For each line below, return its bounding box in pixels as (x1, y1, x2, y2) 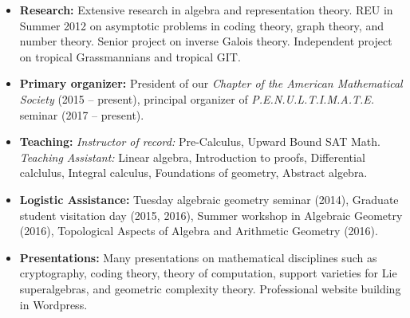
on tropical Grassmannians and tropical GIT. (19, 48, 241, 65)
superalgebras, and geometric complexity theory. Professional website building (19, 280, 401, 296)
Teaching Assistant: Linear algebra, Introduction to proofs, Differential (19, 148, 365, 165)
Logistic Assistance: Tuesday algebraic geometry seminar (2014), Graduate (19, 190, 399, 207)
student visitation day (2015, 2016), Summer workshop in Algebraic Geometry (19, 206, 403, 223)
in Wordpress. (19, 296, 88, 312)
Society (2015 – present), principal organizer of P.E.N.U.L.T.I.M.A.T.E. (19, 90, 375, 107)
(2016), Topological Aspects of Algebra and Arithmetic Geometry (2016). (19, 222, 378, 239)
